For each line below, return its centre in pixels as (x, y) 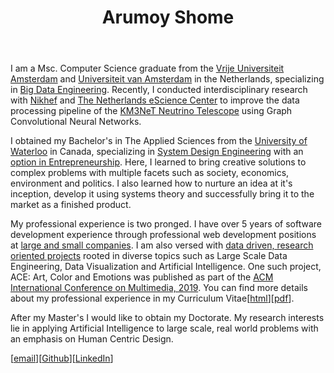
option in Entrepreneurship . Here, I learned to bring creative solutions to (158, 162)
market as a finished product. (71, 205)
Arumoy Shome (168, 17)
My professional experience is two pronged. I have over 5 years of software (166, 224)
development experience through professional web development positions (163, 235)
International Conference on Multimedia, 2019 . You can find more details (159, 288)
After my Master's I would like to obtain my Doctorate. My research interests (167, 318)
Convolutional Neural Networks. (76, 122)
